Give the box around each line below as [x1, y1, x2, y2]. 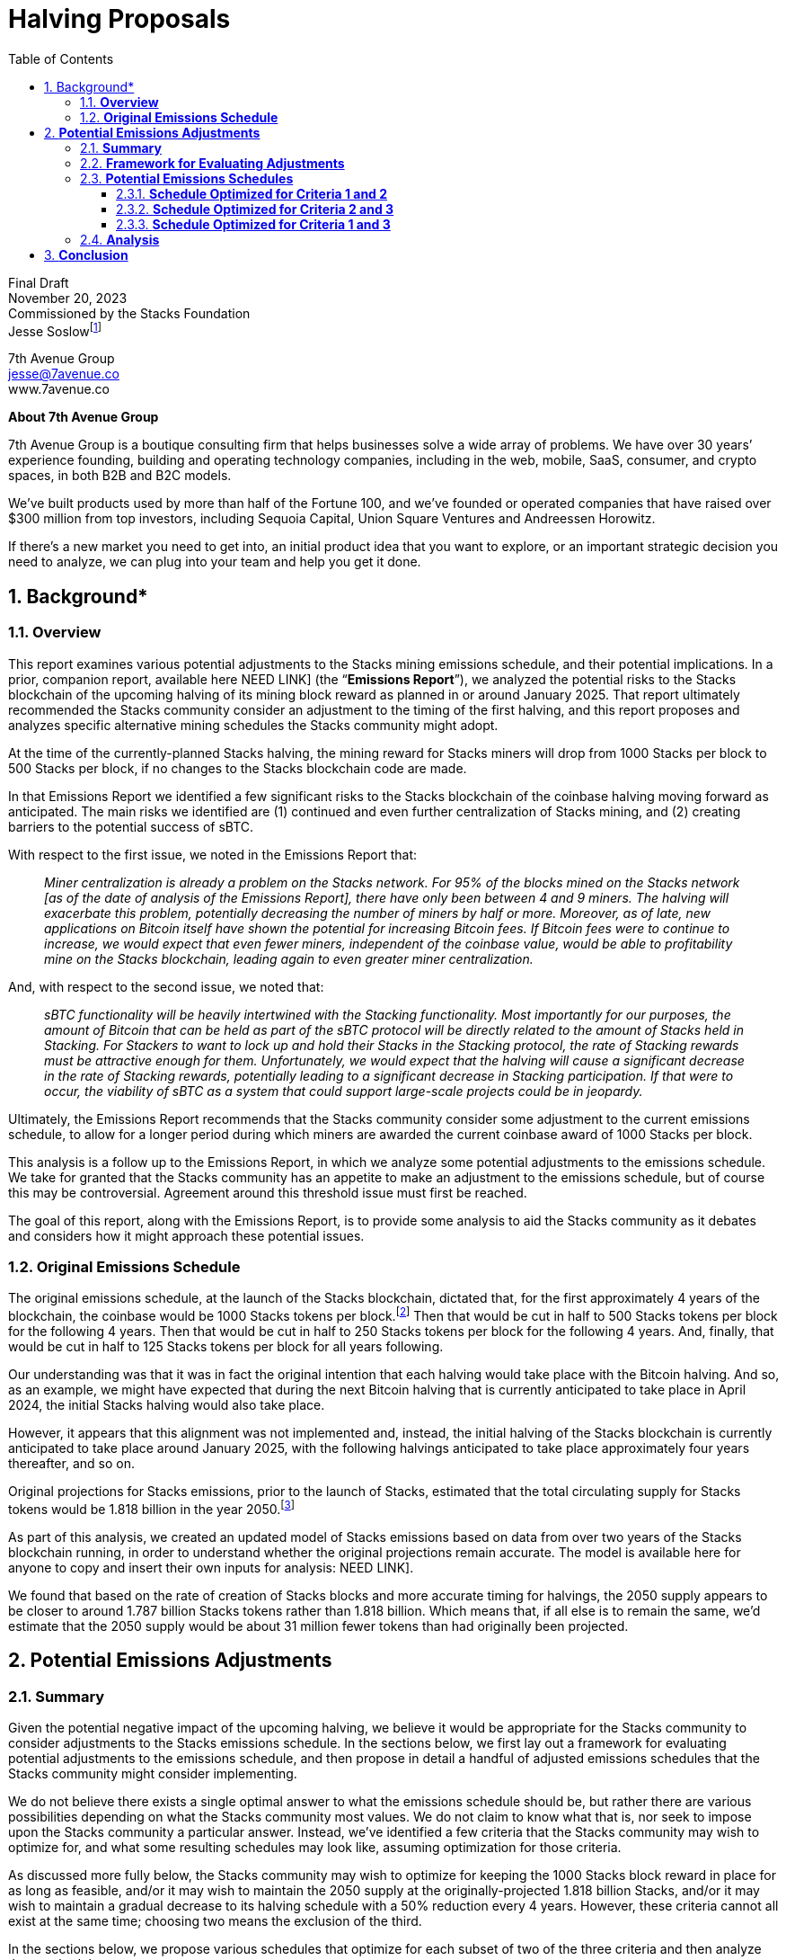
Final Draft [8, 274, 69, 290]
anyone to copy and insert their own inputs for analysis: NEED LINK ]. [8, 1559, 414, 1575]
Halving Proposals [8, 4, 231, 34]
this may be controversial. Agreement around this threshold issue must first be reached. [8, 1184, 527, 1200]
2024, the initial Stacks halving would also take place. [8, 1397, 325, 1413]
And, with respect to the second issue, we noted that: [8, 978, 324, 994]
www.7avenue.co [8, 381, 110, 397]
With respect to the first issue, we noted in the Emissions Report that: [8, 846, 418, 862]
